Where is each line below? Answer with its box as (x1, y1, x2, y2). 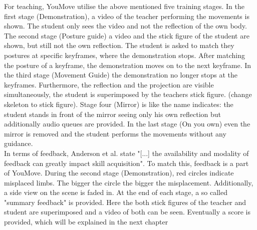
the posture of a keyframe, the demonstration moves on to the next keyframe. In (4, 59, 251, 70)
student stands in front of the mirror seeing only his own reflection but (4, 108, 221, 119)
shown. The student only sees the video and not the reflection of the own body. (4, 20, 247, 31)
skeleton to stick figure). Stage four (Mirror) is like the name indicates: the (4, 98, 233, 109)
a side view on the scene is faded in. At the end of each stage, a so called (4, 187, 227, 197)
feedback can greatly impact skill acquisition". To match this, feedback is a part (4, 157, 249, 168)
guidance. (4, 138, 33, 148)
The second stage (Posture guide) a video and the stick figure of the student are (4, 30, 249, 40)
